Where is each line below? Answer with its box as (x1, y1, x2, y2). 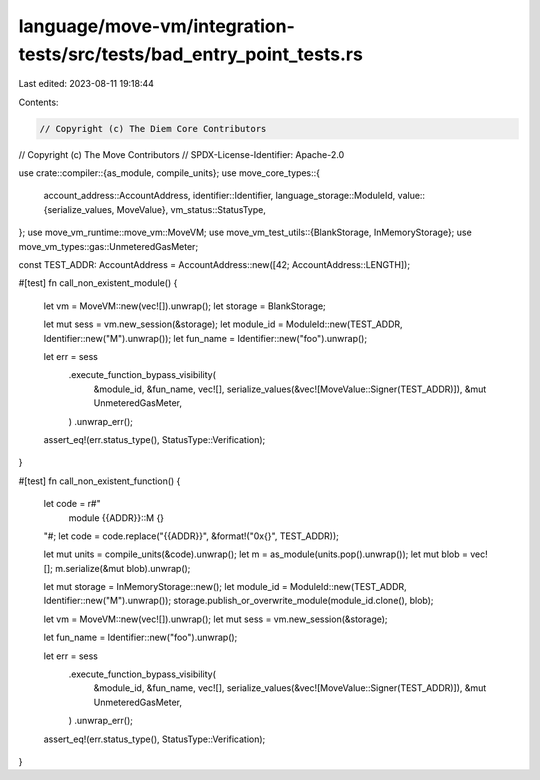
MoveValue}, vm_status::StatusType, (116, 203, 267, 215)
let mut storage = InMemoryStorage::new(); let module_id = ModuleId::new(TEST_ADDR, (43, 581, 407, 593)
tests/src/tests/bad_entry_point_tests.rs (18, 43, 364, 65)
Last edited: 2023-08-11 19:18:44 (18, 78, 155, 90)
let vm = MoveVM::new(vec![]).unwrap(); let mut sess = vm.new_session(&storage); (43, 613, 389, 625)
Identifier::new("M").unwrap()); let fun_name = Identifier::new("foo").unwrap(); (43, 332, 368, 344)
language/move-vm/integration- (18, 15, 295, 37)
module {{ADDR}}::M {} (68, 511, 165, 524)
